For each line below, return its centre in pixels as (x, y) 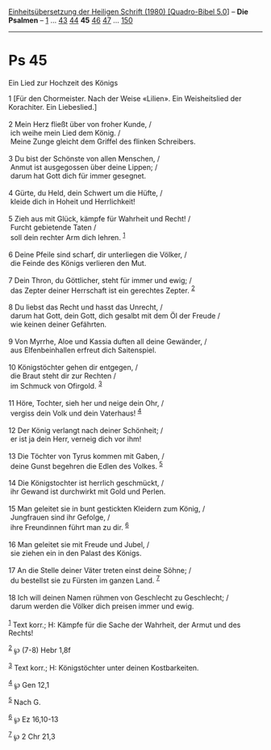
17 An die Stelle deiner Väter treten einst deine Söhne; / (100, 570)
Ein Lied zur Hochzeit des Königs (63, 82)
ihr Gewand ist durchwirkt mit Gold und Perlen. (88, 491)
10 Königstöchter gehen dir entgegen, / (73, 368)
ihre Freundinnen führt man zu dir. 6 (69, 527)
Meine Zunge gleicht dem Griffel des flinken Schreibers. (103, 141)
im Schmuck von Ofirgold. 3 (56, 385)
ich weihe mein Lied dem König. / (65, 133)
